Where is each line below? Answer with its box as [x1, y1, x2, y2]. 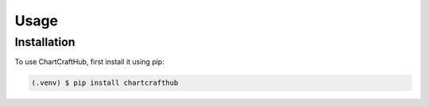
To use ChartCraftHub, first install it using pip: [14, 57, 164, 67]
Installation [14, 35, 75, 49]
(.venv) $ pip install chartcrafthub [31, 78, 179, 87]
